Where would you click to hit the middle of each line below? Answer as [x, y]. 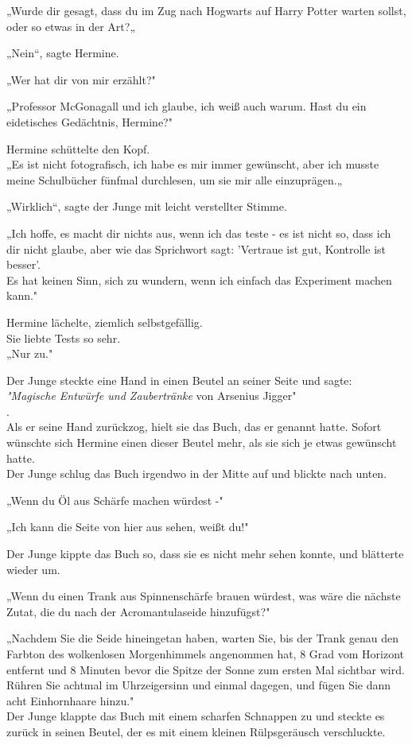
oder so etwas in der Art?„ [71, 26]
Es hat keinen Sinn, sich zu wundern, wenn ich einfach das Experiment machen [199, 279]
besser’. [23, 264]
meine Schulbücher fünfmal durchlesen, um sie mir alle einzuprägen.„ [175, 179]
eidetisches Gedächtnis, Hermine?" [89, 121]
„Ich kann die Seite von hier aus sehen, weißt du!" [128, 527]
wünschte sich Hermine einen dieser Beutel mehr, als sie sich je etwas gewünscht [202, 442]
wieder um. [33, 569]
